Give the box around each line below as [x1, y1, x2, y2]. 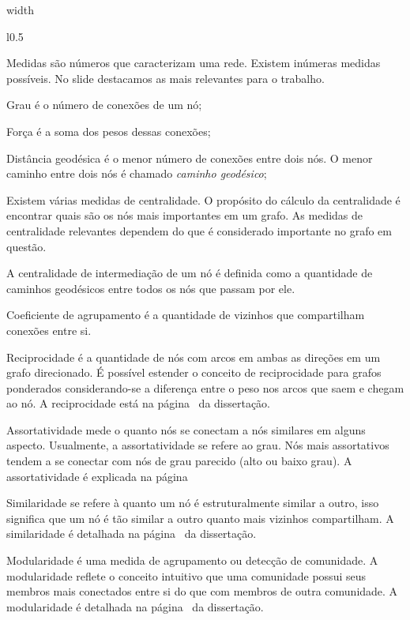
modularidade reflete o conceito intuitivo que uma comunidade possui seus [6, 567, 366, 584]
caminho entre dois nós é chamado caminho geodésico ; [6, 165, 267, 182]
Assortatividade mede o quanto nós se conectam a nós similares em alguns [6, 421, 366, 438]
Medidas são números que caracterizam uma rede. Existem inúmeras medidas [6, 54, 381, 71]
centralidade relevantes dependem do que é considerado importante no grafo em [6, 222, 392, 239]
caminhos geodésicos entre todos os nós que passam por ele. [6, 280, 295, 296]
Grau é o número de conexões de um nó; [6, 96, 202, 113]
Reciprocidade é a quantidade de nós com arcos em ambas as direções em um [6, 348, 381, 365]
